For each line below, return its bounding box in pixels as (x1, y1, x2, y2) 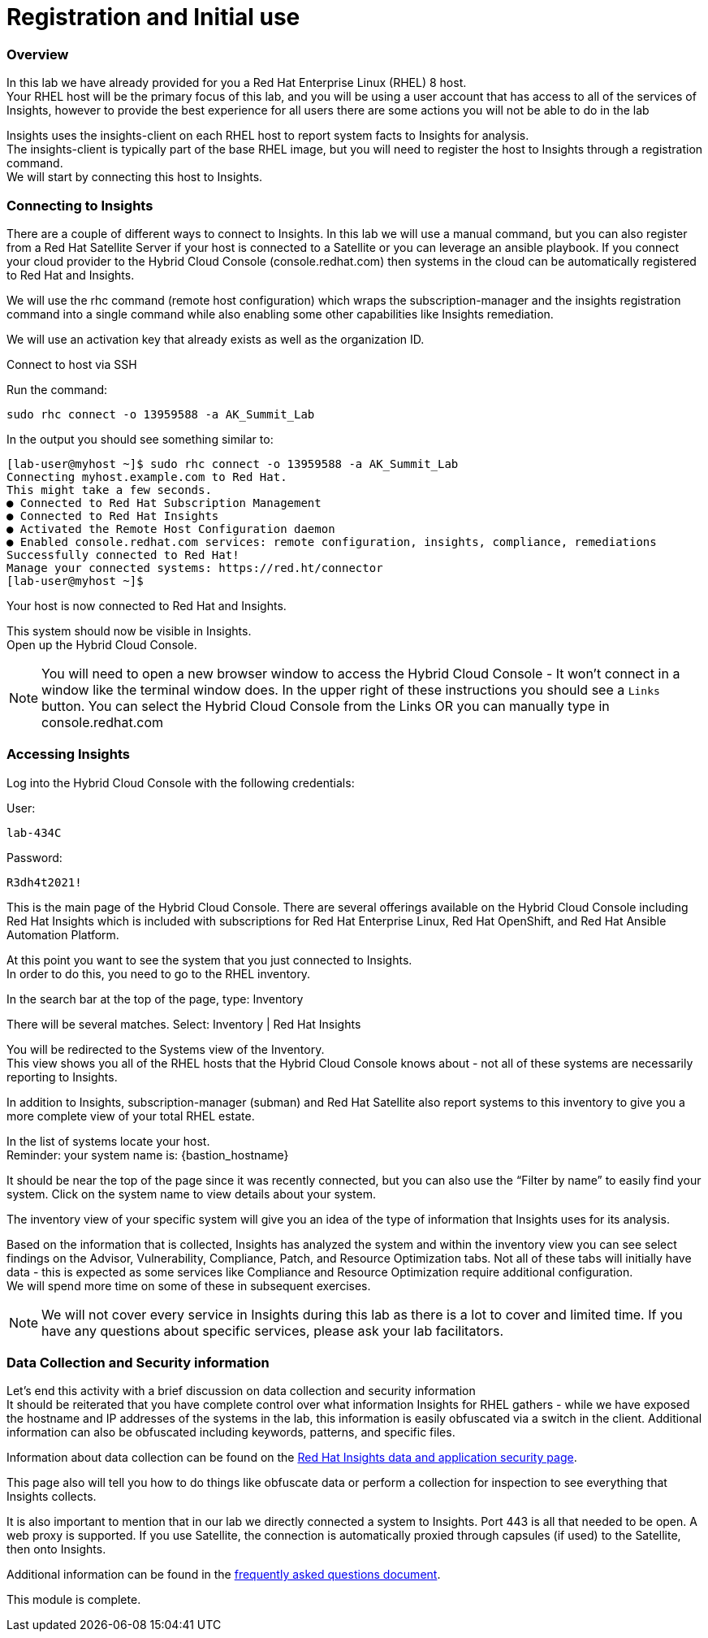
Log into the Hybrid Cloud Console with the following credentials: (6, 775, 355, 790)
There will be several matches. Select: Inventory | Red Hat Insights (6, 1016, 361, 1031)
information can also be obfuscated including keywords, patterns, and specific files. (6, 1425, 455, 1440)
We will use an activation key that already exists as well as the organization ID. (6, 331, 425, 346)
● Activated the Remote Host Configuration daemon (6, 522, 335, 535)
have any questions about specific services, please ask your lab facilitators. (41, 1322, 504, 1339)
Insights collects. (6, 1489, 97, 1504)
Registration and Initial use (6, 3, 300, 31)
